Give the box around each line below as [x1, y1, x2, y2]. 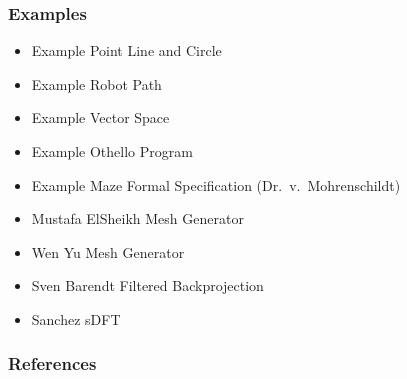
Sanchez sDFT [31, 308, 121, 329]
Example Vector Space [31, 107, 170, 128]
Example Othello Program [31, 141, 193, 161]
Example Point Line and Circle [31, 40, 222, 61]
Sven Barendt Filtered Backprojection [31, 275, 264, 296]
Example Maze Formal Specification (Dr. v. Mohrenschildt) [31, 174, 401, 195]
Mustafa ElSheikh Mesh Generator [31, 208, 244, 229]
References [8, 351, 97, 376]
